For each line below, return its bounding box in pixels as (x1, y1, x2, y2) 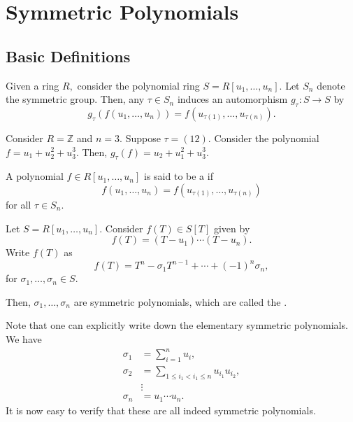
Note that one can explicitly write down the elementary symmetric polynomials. (6, 318, 348, 332)
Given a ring (6, 78, 59, 92)
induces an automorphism (177, 92, 288, 106)
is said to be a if (144, 169, 213, 183)
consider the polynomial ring (77, 78, 200, 92)
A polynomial (6, 169, 64, 183)
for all (6, 197, 31, 211)
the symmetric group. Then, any (6, 92, 145, 106)
